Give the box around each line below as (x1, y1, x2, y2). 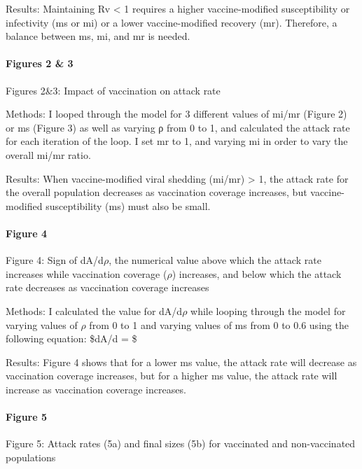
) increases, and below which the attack (172, 266, 342, 281)
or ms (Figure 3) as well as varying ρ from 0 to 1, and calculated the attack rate (6, 120, 350, 134)
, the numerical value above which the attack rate (109, 253, 321, 267)
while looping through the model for (190, 303, 346, 318)
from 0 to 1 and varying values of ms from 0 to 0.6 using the (89, 317, 349, 332)
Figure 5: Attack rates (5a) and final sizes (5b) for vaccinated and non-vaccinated (6, 436, 356, 451)
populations (6, 449, 56, 464)
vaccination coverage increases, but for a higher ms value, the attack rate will (6, 368, 337, 383)
